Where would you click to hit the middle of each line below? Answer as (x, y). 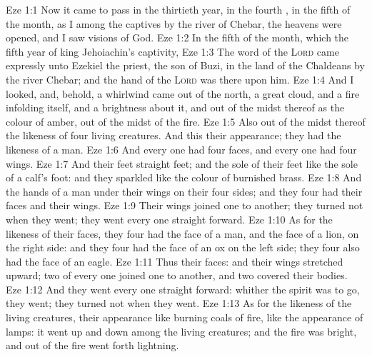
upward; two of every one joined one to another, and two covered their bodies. (177, 275)
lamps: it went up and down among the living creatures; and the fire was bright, (181, 331)
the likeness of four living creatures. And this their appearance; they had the (174, 135)
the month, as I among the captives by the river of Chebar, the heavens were (174, 23)
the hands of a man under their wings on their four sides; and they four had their (184, 191)
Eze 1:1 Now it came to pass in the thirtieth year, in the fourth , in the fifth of (178, 9)
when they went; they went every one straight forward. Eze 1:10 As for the (169, 219)
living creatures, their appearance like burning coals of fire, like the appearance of (185, 317)
